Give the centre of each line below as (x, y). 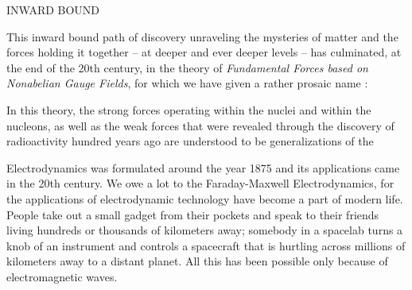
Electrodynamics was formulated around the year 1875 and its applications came (203, 167)
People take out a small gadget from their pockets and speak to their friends (193, 214)
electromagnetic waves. (62, 276)
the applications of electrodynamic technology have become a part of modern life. (205, 198)
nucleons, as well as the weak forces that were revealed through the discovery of (200, 125)
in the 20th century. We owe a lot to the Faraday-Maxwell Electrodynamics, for (200, 183)
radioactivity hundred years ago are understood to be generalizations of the (190, 141)
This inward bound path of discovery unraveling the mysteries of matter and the (202, 36)
